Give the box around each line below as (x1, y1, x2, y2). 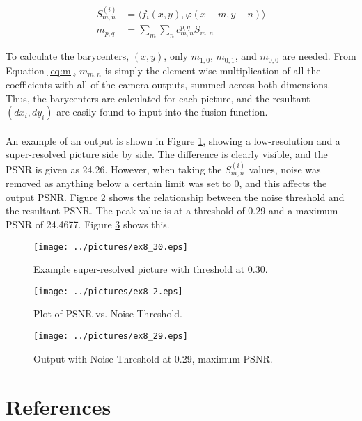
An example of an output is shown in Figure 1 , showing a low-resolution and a (6, 133, 340, 148)
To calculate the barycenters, (6, 49, 129, 63)
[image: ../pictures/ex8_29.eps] (33, 331, 188, 342)
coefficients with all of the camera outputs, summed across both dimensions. (6, 77, 331, 91)
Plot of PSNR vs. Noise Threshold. (33, 306, 182, 321)
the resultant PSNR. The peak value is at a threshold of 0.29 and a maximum (6, 203, 338, 218)
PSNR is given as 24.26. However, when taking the (6, 161, 222, 176)
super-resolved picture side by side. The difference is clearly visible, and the (6, 147, 328, 161)
